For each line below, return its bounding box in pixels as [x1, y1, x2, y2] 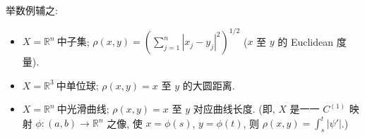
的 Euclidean [277, 34, 334, 49]
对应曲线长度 [193, 105, 253, 115]
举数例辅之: [6, 3, 58, 17]
